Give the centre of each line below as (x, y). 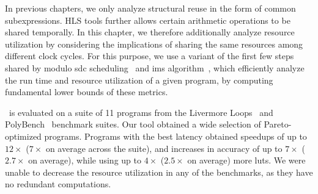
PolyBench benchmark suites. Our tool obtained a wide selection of (133, 124)
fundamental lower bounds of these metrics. (87, 92)
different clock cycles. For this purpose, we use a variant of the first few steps (150, 56)
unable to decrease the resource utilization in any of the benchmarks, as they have (159, 172)
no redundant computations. (58, 184)
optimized (23, 136)
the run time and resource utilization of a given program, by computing (139, 80)
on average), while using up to (85, 160)
